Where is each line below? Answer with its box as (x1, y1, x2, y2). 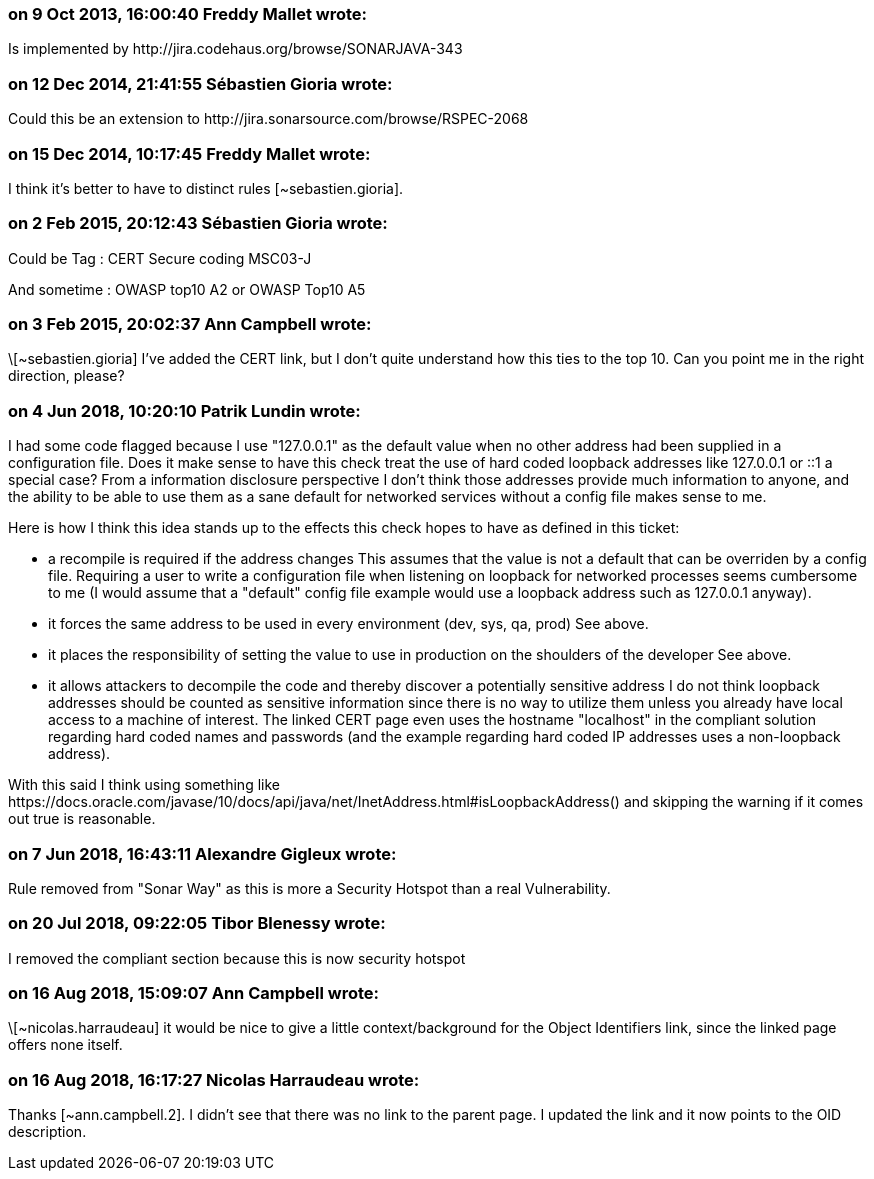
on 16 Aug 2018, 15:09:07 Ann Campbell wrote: (8, 983, 380, 1003)
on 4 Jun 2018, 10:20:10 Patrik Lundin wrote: (8, 400, 361, 421)
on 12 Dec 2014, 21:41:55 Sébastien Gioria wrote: (8, 73, 393, 94)
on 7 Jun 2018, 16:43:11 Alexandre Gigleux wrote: (8, 843, 397, 864)
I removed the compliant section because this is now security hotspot (8, 949, 466, 967)
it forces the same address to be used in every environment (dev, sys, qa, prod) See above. (48, 615, 649, 633)
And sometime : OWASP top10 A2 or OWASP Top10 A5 (8, 280, 366, 298)
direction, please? (8, 367, 125, 385)
